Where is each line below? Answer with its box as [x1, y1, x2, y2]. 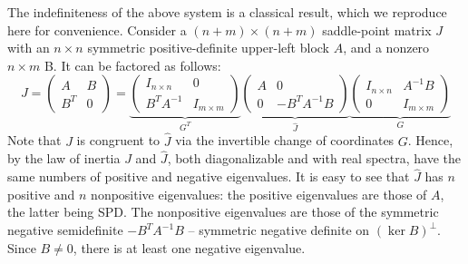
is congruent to [76, 131, 161, 150]
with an [7, 38, 50, 57]
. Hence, [407, 131, 453, 150]
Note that [7, 131, 62, 150]
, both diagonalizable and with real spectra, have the [167, 149, 461, 168]
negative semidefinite [7, 220, 123, 239]
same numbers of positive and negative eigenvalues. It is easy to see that [7, 167, 410, 186]
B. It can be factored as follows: [44, 55, 221, 74]
